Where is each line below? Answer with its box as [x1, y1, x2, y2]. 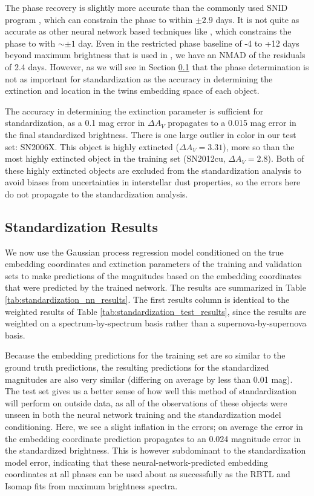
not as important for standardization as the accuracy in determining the [5, 72, 273, 85]
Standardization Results [5, 217, 159, 236]
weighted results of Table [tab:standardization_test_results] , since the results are [5, 305, 306, 317]
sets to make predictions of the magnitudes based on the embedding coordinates [5, 269, 302, 282]
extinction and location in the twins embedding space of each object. [5, 84, 260, 97]
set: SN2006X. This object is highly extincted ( [5, 140, 180, 153]
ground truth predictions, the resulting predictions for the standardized [5, 361, 269, 374]
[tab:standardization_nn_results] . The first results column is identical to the [5, 293, 290, 306]
